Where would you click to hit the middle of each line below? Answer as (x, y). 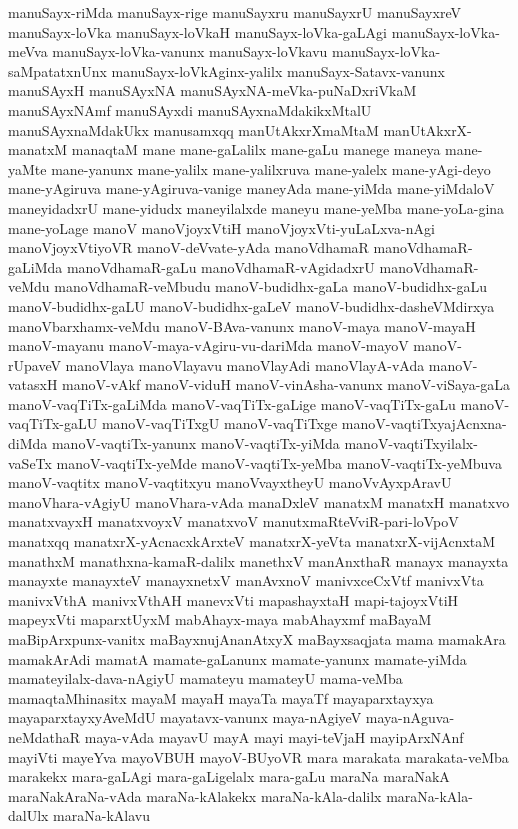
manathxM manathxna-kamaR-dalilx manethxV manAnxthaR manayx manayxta (258, 560)
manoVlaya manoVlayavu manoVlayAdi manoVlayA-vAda (245, 364)
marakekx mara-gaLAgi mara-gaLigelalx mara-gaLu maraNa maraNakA (229, 776)
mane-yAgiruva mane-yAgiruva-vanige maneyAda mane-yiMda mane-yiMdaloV (251, 188)
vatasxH (33, 384)
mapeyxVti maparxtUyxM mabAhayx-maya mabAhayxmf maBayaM (220, 619)
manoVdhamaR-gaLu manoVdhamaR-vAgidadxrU (220, 266)
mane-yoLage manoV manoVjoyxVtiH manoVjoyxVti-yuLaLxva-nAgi (221, 227)
